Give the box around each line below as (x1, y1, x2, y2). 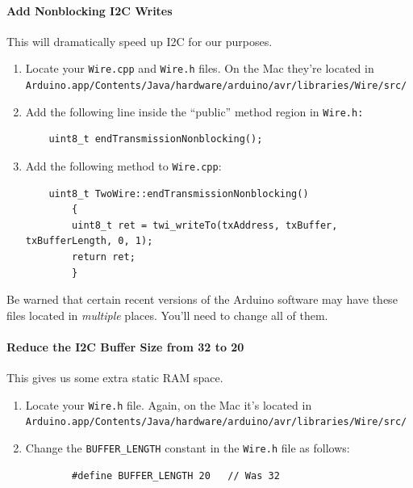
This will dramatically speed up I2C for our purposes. (6, 32, 273, 49)
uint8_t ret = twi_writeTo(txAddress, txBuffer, (72, 219, 338, 231)
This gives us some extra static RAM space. (6, 369, 223, 386)
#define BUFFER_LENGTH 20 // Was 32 (72, 469, 280, 482)
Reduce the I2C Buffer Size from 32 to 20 (6, 338, 244, 355)
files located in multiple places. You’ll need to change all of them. (6, 306, 328, 323)
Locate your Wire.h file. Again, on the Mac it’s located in (25, 396, 312, 413)
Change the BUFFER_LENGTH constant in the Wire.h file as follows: (25, 440, 350, 456)
